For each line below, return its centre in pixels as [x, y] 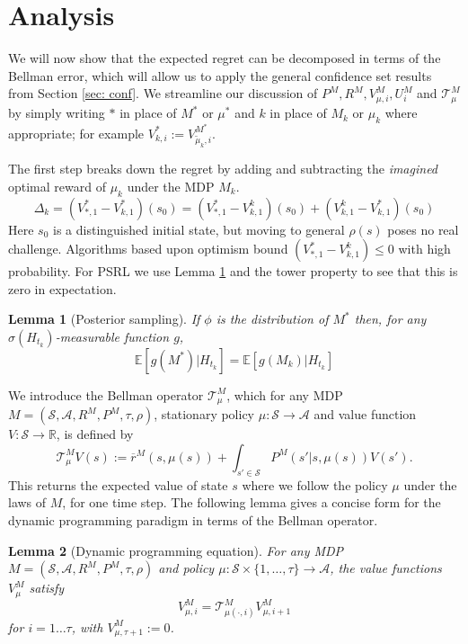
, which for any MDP [285, 394]
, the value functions [386, 568]
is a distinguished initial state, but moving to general [199, 229]
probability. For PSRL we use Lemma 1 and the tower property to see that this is [233, 271]
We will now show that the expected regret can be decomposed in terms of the [225, 58]
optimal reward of [57, 186]
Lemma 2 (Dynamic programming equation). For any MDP [176, 550]
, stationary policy [204, 414]
